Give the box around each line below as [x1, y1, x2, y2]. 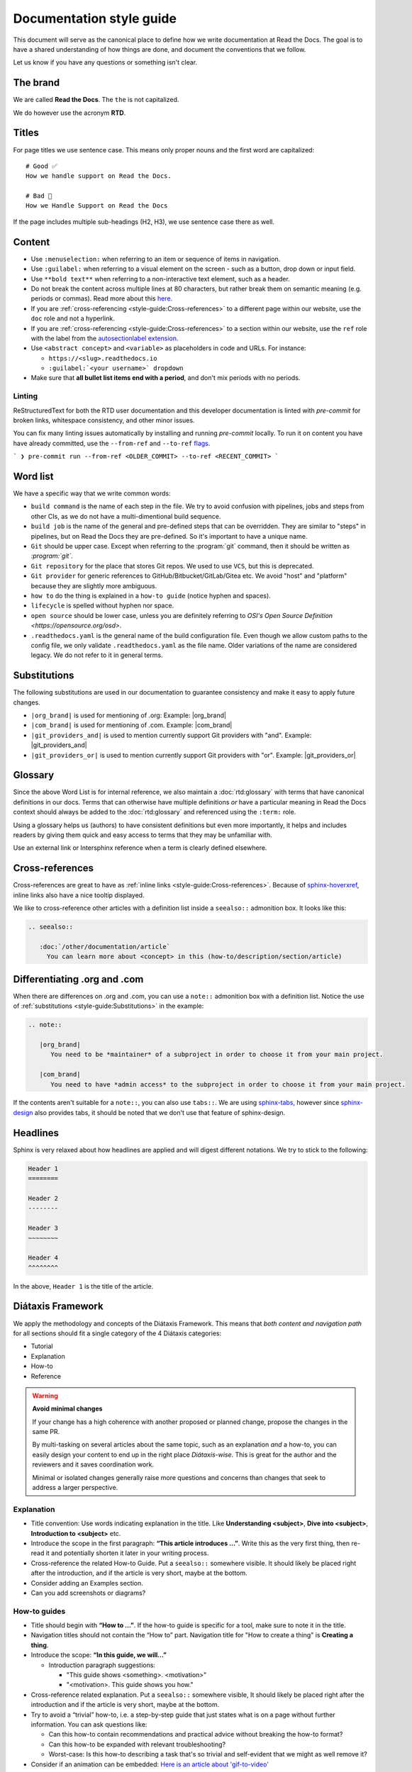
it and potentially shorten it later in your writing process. [45, 1549, 209, 1557]
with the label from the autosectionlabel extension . [30, 334, 179, 342]
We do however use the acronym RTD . [13, 108, 126, 117]
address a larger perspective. [32, 1484, 118, 1492]
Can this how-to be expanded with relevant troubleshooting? [48, 1740, 226, 1749]
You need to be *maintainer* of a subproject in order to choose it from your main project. [50, 1050, 384, 1059]
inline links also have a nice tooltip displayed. [13, 890, 145, 899]
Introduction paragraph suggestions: [48, 1661, 156, 1669]
